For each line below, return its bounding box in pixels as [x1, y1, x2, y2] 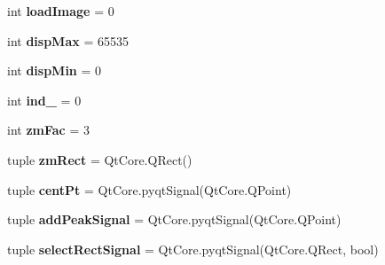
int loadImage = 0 [7, 2, 114, 19]
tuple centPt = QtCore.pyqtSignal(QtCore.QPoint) [7, 180, 292, 199]
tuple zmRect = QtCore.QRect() [7, 150, 192, 168]
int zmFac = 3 [7, 121, 90, 139]
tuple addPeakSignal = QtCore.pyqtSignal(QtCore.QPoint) [7, 210, 342, 229]
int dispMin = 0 [7, 61, 102, 80]
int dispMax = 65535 [7, 31, 129, 50]
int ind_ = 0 [7, 90, 82, 109]
